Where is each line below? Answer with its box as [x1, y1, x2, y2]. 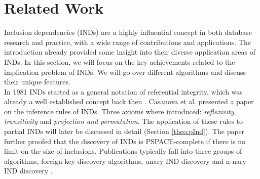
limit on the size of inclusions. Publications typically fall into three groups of [4, 146, 242, 156]
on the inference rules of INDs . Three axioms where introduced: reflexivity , [4, 106, 236, 116]
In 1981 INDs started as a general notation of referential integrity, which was [4, 86, 243, 97]
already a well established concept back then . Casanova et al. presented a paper [4, 96, 254, 107]
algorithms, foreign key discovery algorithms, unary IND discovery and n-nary [4, 155, 246, 166]
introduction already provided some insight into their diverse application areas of [4, 47, 256, 57]
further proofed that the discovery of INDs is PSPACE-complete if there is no [4, 136, 246, 146]
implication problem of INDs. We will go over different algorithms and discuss [4, 66, 246, 77]
